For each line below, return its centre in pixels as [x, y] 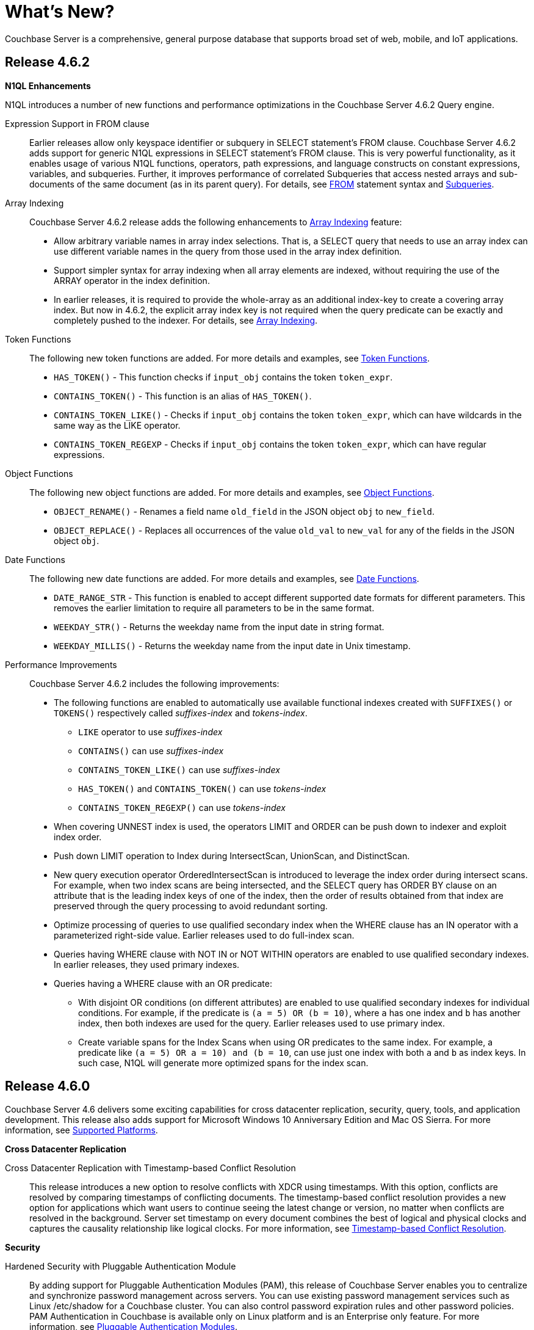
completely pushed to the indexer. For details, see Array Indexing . [186, 320]
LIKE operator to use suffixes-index [150, 732]
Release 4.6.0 [48, 1086]
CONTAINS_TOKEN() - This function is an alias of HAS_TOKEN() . [183, 396]
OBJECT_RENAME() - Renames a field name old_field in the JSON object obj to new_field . [244, 511]
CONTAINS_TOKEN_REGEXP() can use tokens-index [182, 807]
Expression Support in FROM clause [77, 123]
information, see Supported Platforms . [81, 1130]
